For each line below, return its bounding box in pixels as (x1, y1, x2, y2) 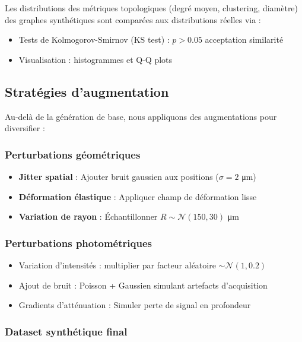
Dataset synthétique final (5, 324, 128, 338)
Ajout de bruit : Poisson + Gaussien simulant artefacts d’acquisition (18, 278, 268, 291)
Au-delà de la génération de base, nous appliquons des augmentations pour (5, 110, 277, 122)
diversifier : (5, 122, 45, 134)
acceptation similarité (205, 33, 284, 46)
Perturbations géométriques (5, 147, 141, 161)
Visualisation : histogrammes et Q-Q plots (18, 53, 173, 65)
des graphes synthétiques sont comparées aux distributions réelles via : (5, 13, 261, 26)
